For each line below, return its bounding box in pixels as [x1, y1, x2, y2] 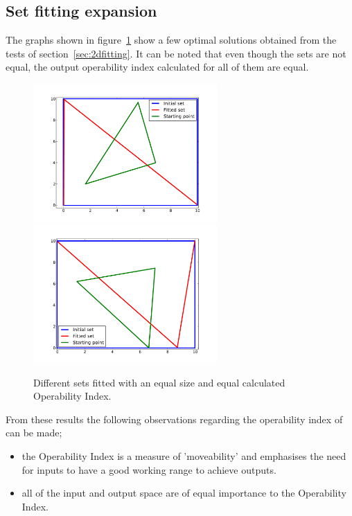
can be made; [6, 425, 62, 440]
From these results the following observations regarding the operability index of [6, 411, 343, 426]
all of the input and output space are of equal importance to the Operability [21, 486, 346, 500]
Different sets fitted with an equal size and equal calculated [33, 375, 285, 389]
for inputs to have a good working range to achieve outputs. [21, 462, 276, 477]
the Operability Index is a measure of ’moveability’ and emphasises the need [21, 448, 346, 463]
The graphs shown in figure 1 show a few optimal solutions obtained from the [6, 33, 337, 47]
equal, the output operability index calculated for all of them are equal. [6, 60, 309, 74]
